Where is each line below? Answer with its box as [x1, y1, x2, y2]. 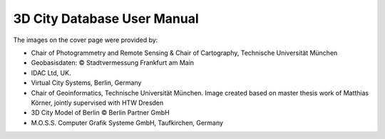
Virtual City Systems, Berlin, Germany [31, 78, 142, 87]
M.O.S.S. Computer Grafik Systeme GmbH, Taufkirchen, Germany [31, 118, 224, 127]
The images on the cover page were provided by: [13, 36, 158, 44]
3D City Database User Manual [13, 11, 199, 26]
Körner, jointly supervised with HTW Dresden [31, 98, 164, 107]
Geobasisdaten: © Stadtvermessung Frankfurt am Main [31, 58, 195, 67]
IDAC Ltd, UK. [31, 68, 71, 77]
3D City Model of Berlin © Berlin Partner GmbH [31, 108, 170, 117]
